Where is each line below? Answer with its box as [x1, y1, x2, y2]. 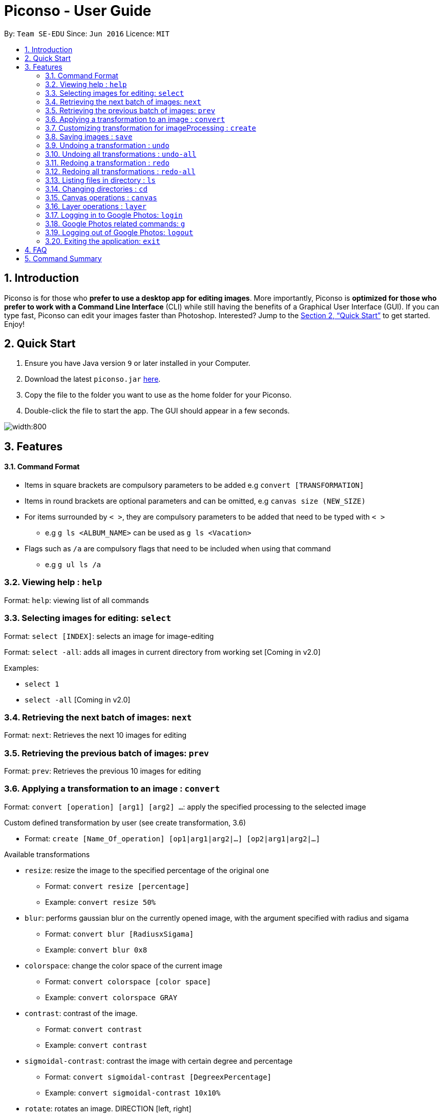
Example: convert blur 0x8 [45, 945, 147, 954]
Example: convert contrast [45, 1040, 147, 1049]
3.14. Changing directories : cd [45, 184, 147, 193]
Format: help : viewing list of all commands [4, 595, 149, 605]
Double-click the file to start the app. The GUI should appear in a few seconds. [25, 406, 290, 416]
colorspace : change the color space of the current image [25, 961, 223, 970]
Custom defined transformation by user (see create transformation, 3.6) [4, 818, 246, 827]
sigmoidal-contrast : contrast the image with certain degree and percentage [25, 1056, 293, 1065]
